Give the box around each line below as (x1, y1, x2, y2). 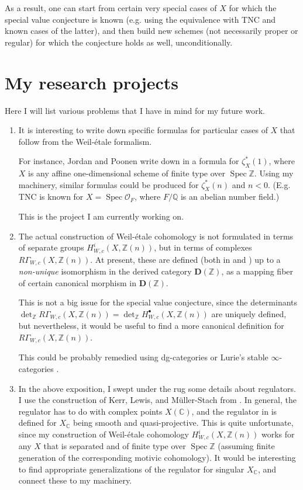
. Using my (254, 167, 294, 179)
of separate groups (18, 241, 84, 253)
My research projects (5, 70, 179, 94)
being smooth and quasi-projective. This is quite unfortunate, (73, 416, 294, 429)
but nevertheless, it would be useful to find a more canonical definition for (18, 319, 284, 332)
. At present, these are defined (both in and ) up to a (90, 253, 281, 265)
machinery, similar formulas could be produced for (18, 178, 199, 190)
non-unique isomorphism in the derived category (18, 265, 192, 277)
